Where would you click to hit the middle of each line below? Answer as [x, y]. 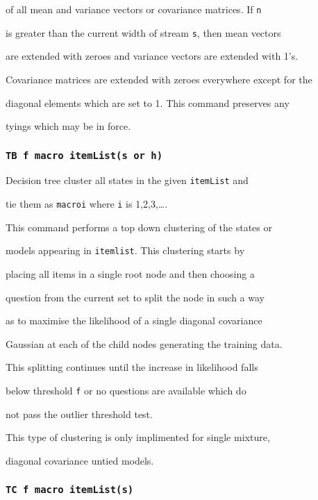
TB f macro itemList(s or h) [84, 155]
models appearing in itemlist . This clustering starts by [125, 250]
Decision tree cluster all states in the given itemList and [127, 180]
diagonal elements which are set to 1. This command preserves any [148, 102]
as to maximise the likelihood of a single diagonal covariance [134, 320]
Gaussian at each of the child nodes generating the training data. [144, 343]
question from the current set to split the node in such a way [135, 297]
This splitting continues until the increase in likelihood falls [132, 367]
